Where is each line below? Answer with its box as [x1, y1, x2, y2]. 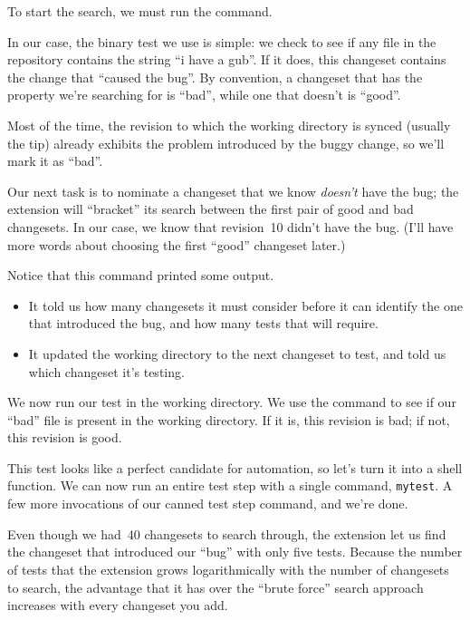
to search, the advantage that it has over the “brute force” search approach [7, 577, 424, 596]
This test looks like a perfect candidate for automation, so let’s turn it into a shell [7, 458, 463, 477]
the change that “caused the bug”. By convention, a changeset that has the [7, 67, 423, 86]
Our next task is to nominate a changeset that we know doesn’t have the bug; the [7, 181, 459, 200]
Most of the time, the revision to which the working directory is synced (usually [7, 115, 451, 134]
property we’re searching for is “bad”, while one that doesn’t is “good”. [7, 85, 401, 104]
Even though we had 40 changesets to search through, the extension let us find [7, 524, 446, 543]
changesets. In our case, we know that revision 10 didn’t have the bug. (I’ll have [7, 217, 454, 236]
